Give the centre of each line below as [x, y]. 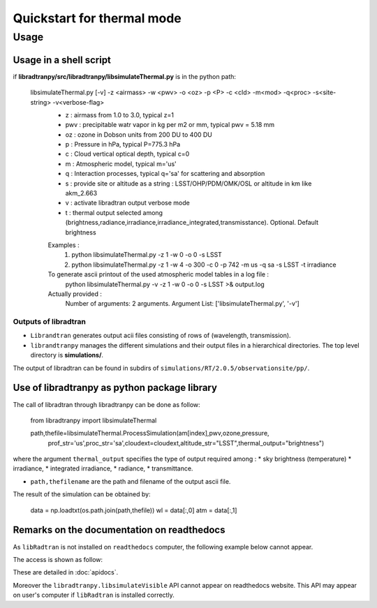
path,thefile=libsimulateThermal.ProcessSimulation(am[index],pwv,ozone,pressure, [150, 433]
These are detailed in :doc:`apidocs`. [66, 572]
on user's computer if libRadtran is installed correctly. [94, 595]
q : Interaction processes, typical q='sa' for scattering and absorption [165, 174]
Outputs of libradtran [50, 322]
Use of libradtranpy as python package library [115, 388]
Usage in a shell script [62, 60]
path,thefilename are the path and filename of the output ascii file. [131, 481]
